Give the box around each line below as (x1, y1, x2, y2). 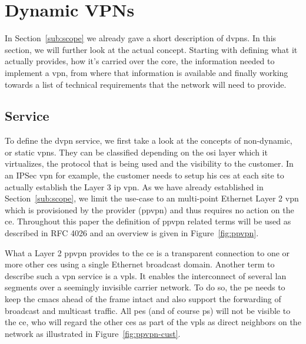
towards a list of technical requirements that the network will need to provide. (5, 78, 287, 90)
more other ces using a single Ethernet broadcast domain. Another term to (5, 258, 275, 270)
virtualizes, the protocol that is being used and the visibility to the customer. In (5, 157, 294, 170)
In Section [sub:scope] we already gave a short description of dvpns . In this (5, 32, 277, 44)
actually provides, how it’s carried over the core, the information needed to (5, 55, 275, 67)
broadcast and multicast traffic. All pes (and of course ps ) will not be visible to (5, 304, 291, 316)
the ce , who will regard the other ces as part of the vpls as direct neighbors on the (5, 316, 301, 328)
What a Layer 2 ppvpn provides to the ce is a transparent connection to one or (5, 246, 290, 259)
